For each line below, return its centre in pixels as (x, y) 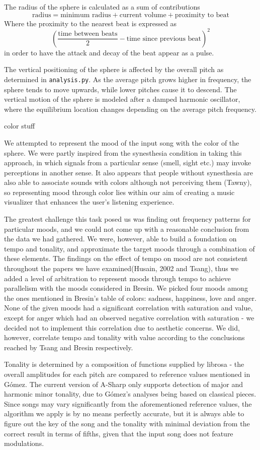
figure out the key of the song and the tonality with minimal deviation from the (127, 423)
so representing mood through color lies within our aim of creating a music (119, 192)
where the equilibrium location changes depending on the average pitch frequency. (130, 109)
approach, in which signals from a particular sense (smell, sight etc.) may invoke (127, 163)
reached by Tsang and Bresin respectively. (69, 347)
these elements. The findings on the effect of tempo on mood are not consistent (126, 258)
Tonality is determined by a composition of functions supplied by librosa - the (124, 364)
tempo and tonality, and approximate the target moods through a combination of (129, 248)
